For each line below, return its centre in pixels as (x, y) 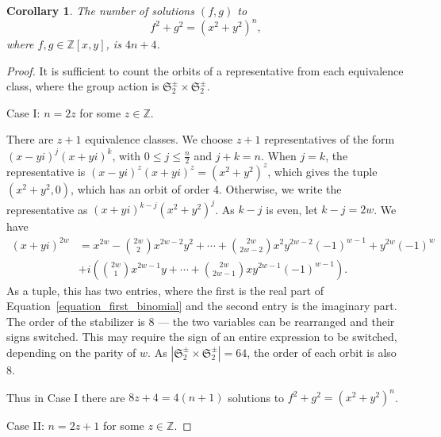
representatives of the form (330, 139)
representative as (47, 209)
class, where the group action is (83, 86)
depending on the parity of (71, 352)
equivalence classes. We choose (159, 139)
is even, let (292, 209)
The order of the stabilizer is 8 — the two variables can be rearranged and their (201, 321)
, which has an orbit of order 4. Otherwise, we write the (206, 188)
